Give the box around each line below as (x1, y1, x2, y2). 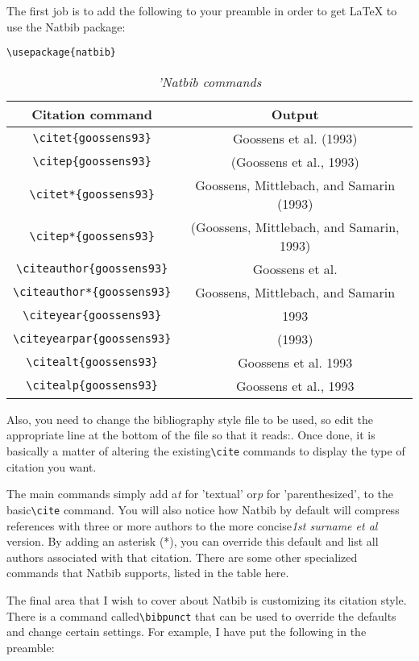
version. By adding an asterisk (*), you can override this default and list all (6, 533, 379, 550)
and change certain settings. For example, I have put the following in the (6, 623, 367, 640)
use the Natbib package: (6, 18, 126, 35)
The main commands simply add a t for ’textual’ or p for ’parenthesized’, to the (6, 485, 394, 502)
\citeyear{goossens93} (23, 309, 162, 322)
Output (271, 104, 319, 123)
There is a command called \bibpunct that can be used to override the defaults (6, 607, 396, 624)
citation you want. (6, 458, 97, 475)
